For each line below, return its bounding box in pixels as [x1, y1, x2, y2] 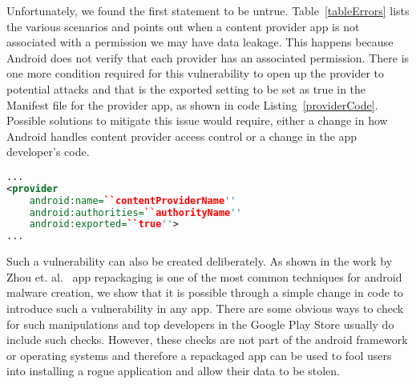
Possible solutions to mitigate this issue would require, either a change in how [6, 112, 388, 129]
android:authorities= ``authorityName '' [29, 206, 242, 218]
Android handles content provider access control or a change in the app [6, 127, 357, 144]
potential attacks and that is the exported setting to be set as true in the [6, 80, 366, 97]
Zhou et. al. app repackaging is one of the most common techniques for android [6, 268, 402, 285]
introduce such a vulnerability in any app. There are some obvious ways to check [6, 299, 404, 316]
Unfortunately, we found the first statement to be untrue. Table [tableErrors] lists [6, 2, 410, 18]
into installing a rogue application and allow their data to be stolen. [6, 362, 340, 379]
